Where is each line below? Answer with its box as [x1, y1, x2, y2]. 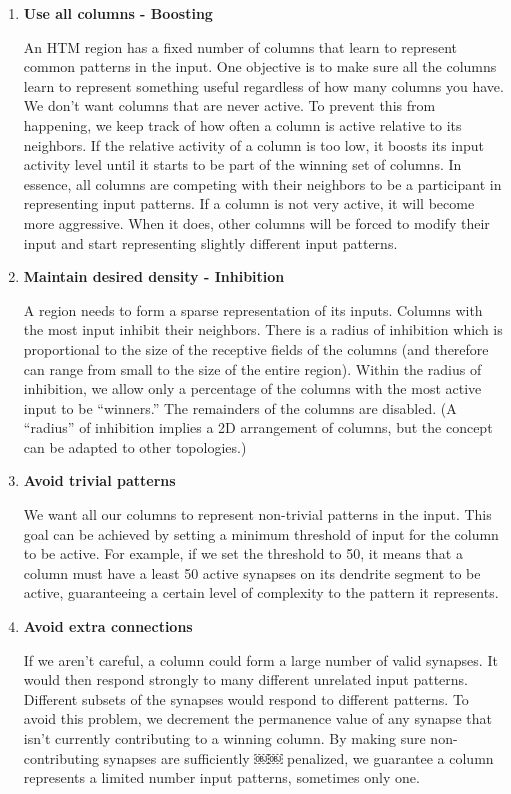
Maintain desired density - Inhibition [23, 266, 285, 287]
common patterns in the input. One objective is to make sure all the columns [23, 56, 497, 77]
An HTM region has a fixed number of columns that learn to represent [23, 36, 458, 57]
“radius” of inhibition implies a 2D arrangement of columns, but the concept [23, 417, 493, 438]
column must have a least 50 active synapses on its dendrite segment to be [23, 562, 481, 583]
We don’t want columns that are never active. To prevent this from [23, 95, 436, 116]
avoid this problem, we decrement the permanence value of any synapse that [23, 708, 492, 729]
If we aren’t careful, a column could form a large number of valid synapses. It [23, 649, 498, 670]
